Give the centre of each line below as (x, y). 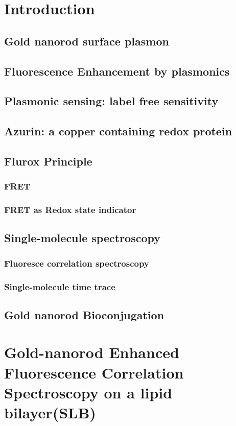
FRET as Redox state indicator (70, 210)
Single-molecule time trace (60, 286)
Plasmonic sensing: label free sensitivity (111, 101)
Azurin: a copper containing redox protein (118, 131)
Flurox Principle (48, 161)
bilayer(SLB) (50, 412)
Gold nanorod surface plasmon (87, 41)
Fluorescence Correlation (94, 372)
